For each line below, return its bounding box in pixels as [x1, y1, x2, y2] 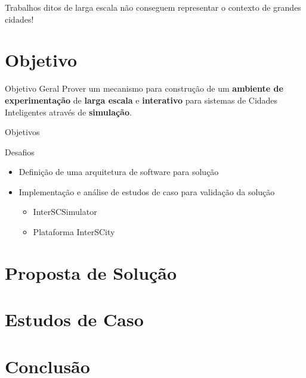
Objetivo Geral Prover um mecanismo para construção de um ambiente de [5, 82, 283, 95]
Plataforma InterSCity [33, 226, 115, 238]
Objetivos [5, 126, 40, 138]
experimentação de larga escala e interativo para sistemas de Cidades [5, 93, 278, 106]
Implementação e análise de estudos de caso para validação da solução [18, 185, 275, 198]
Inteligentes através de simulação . [5, 105, 132, 118]
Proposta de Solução [5, 260, 177, 285]
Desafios [5, 145, 35, 158]
